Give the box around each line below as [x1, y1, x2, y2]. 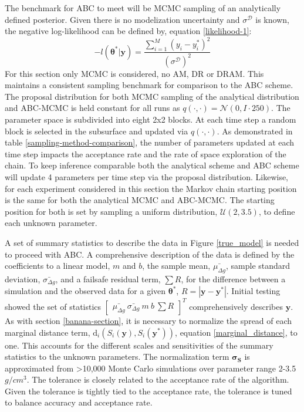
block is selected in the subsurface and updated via [5, 124, 188, 137]
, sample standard [225, 259, 291, 272]
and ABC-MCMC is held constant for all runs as [5, 102, 180, 114]
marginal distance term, [5, 326, 90, 338]
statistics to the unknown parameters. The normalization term [5, 350, 229, 363]
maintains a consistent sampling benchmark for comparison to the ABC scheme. [5, 79, 293, 91]
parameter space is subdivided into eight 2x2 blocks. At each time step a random [5, 113, 296, 126]
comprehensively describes [189, 300, 283, 312]
